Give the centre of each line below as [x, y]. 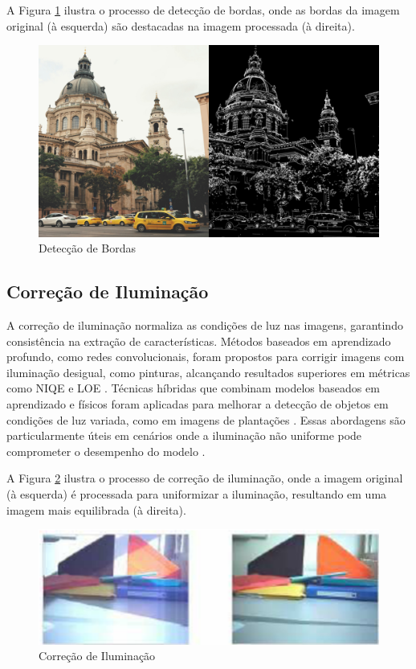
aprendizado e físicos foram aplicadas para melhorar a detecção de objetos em [198, 404]
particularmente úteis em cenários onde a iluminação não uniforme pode [184, 435]
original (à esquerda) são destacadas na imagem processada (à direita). [181, 25]
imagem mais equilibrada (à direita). [96, 509]
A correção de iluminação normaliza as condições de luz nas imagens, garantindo [205, 325]
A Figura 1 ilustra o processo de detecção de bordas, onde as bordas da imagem [203, 10]
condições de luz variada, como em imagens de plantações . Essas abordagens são [206, 419]
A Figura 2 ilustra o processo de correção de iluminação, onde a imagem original [205, 478]
